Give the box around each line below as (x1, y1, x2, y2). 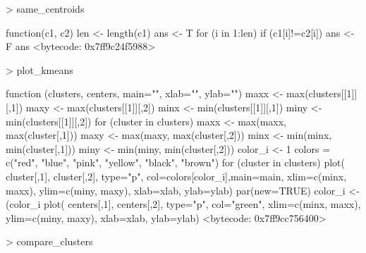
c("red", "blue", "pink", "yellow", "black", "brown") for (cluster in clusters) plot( (6, 155, 345, 170)
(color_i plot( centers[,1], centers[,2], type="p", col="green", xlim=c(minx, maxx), (6, 197, 361, 211)
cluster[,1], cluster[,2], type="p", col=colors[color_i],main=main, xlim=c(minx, (6, 168, 347, 183)
